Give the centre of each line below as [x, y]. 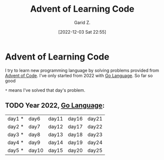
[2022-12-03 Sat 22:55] [82, 32]
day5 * [16, 150]
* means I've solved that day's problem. [45, 90]
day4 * [16, 142]
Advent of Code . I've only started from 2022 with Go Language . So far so [79, 75]
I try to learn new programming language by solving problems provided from [82, 70]
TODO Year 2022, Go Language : [55, 106]
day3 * [16, 134]
